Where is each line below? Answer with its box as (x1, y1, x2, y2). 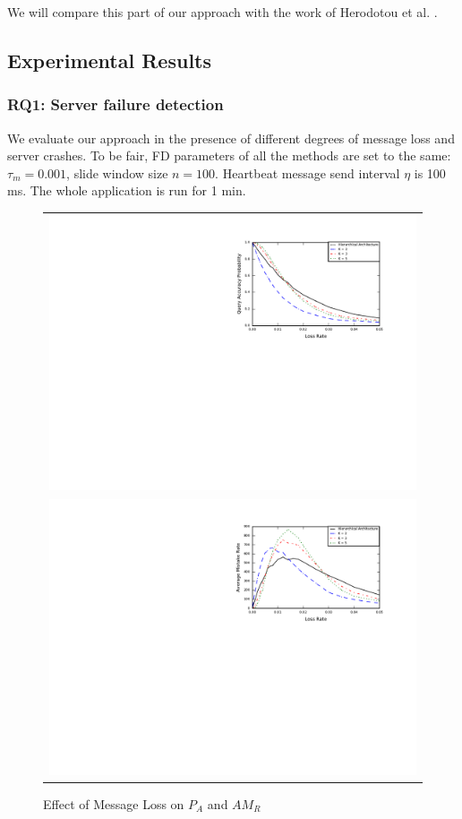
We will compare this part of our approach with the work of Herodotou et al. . (7, 3, 438, 21)
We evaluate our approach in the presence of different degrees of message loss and (7, 128, 455, 147)
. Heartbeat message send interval (215, 163, 400, 182)
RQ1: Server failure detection (7, 93, 224, 116)
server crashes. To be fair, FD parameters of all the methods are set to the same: (7, 146, 451, 165)
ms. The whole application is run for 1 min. (7, 181, 246, 200)
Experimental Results (7, 46, 211, 73)
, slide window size (66, 163, 168, 182)
